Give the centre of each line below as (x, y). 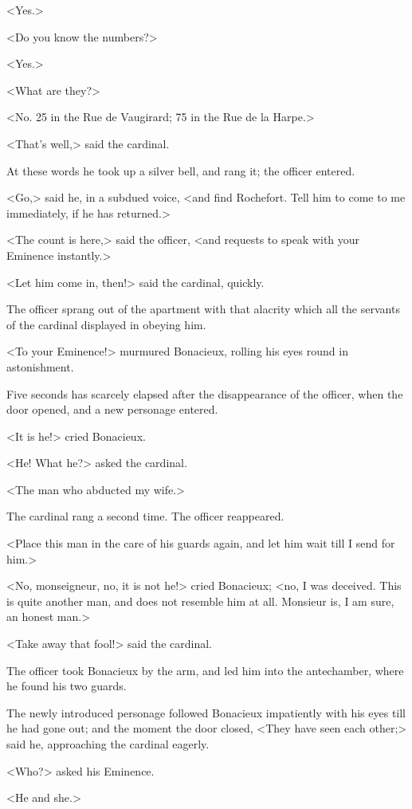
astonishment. (40, 366)
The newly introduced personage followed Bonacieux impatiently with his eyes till (206, 712)
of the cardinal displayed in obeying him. (106, 324)
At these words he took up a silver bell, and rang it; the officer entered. (181, 170)
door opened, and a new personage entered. (112, 409)
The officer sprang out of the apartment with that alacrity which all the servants (203, 309)
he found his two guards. (67, 686)
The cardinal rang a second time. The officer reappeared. (145, 516)
